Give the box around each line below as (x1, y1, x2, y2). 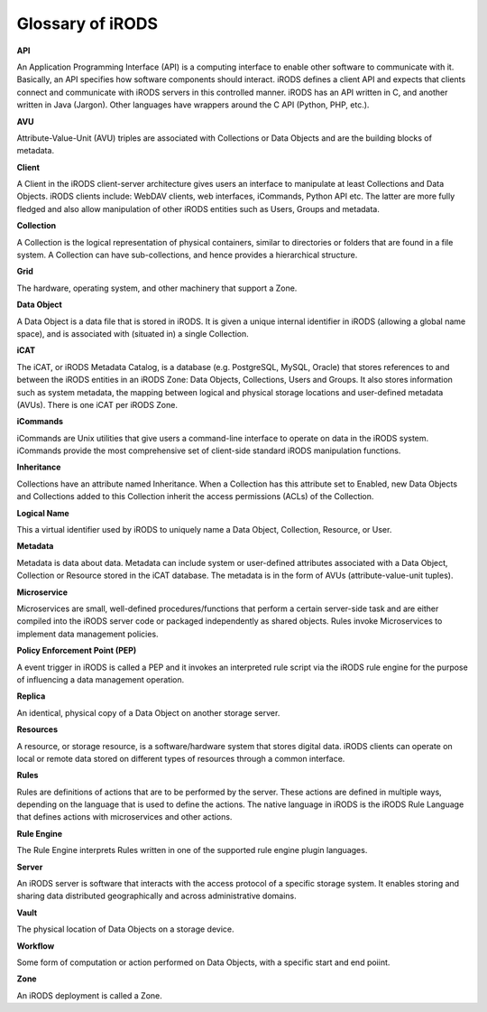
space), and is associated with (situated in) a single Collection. (16, 328, 250, 339)
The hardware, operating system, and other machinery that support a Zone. (16, 283, 298, 293)
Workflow (16, 940, 55, 952)
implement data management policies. (16, 628, 159, 639)
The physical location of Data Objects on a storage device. (16, 924, 234, 934)
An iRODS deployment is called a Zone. (16, 989, 162, 1001)
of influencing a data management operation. (16, 673, 185, 685)
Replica (16, 691, 46, 701)
